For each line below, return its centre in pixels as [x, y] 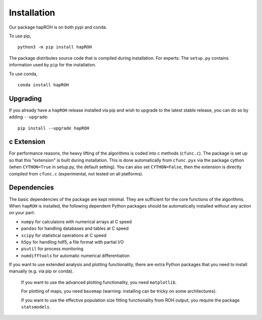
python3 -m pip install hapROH [55, 47]
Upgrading [25, 99]
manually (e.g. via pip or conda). [41, 271]
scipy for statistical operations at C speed [64, 235]
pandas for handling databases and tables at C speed [75, 228]
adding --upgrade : [29, 117]
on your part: [22, 213]
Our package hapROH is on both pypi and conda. [58, 27]
